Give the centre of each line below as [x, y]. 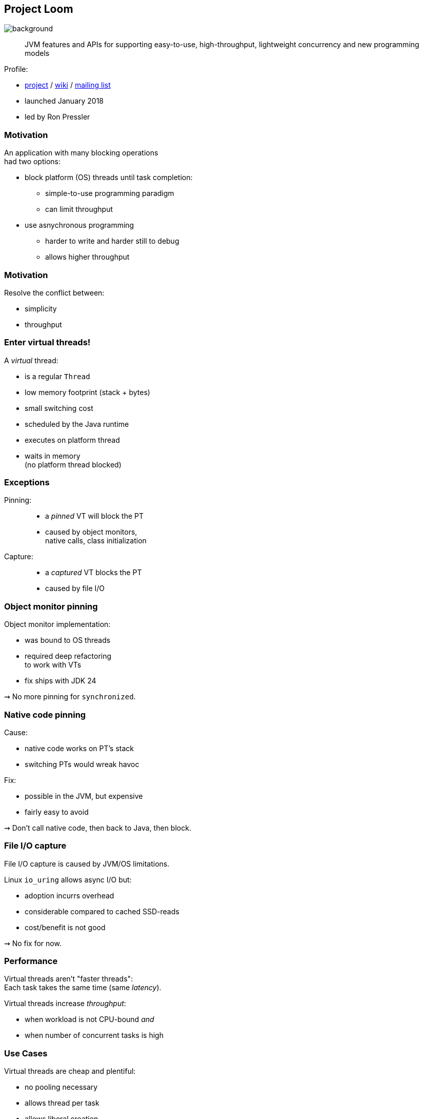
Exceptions [27, 483]
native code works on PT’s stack [79, 748]
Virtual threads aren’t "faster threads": [69, 979]
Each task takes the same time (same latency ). [83, 988]
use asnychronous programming [79, 225]
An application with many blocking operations [81, 153]
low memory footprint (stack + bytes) [87, 392]
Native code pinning [45, 714]
